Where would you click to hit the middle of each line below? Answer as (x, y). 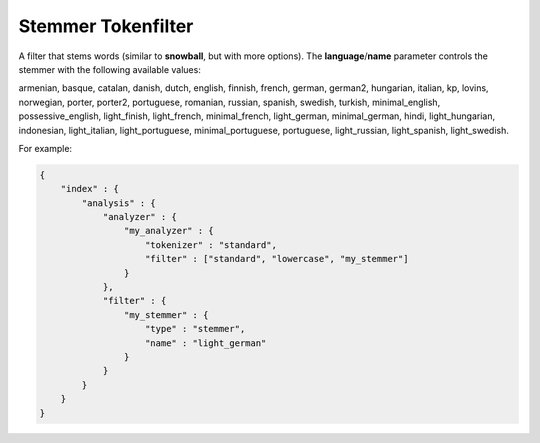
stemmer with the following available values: (110, 69)
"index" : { (90, 189)
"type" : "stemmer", (195, 329)
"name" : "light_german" (206, 343)
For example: (45, 148)
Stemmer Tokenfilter (106, 26)
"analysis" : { (119, 203)
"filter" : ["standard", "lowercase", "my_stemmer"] (277, 259)
